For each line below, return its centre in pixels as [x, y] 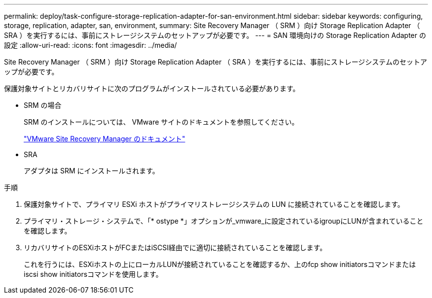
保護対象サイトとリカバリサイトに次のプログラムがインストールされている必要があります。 [152, 88]
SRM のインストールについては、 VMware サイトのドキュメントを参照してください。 [161, 122]
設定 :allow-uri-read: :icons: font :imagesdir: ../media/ [90, 45]
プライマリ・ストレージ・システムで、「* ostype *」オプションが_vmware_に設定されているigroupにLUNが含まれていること [224, 221]
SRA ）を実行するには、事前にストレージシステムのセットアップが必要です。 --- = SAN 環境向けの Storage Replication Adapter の [215, 35]
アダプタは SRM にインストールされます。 [91, 171]
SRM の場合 [43, 105]
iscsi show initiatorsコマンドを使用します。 [93, 274]
